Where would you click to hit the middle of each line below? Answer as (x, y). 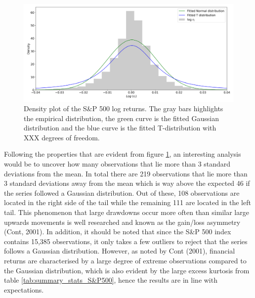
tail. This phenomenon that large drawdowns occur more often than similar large (127, 212)
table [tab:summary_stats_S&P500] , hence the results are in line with (111, 280)
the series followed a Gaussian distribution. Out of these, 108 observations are (122, 192)
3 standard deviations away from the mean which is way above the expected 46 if (127, 183)
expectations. (24, 289)
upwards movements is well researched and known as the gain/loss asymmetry (122, 222)
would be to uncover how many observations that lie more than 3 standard (117, 164)
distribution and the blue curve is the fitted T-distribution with (120, 128)
